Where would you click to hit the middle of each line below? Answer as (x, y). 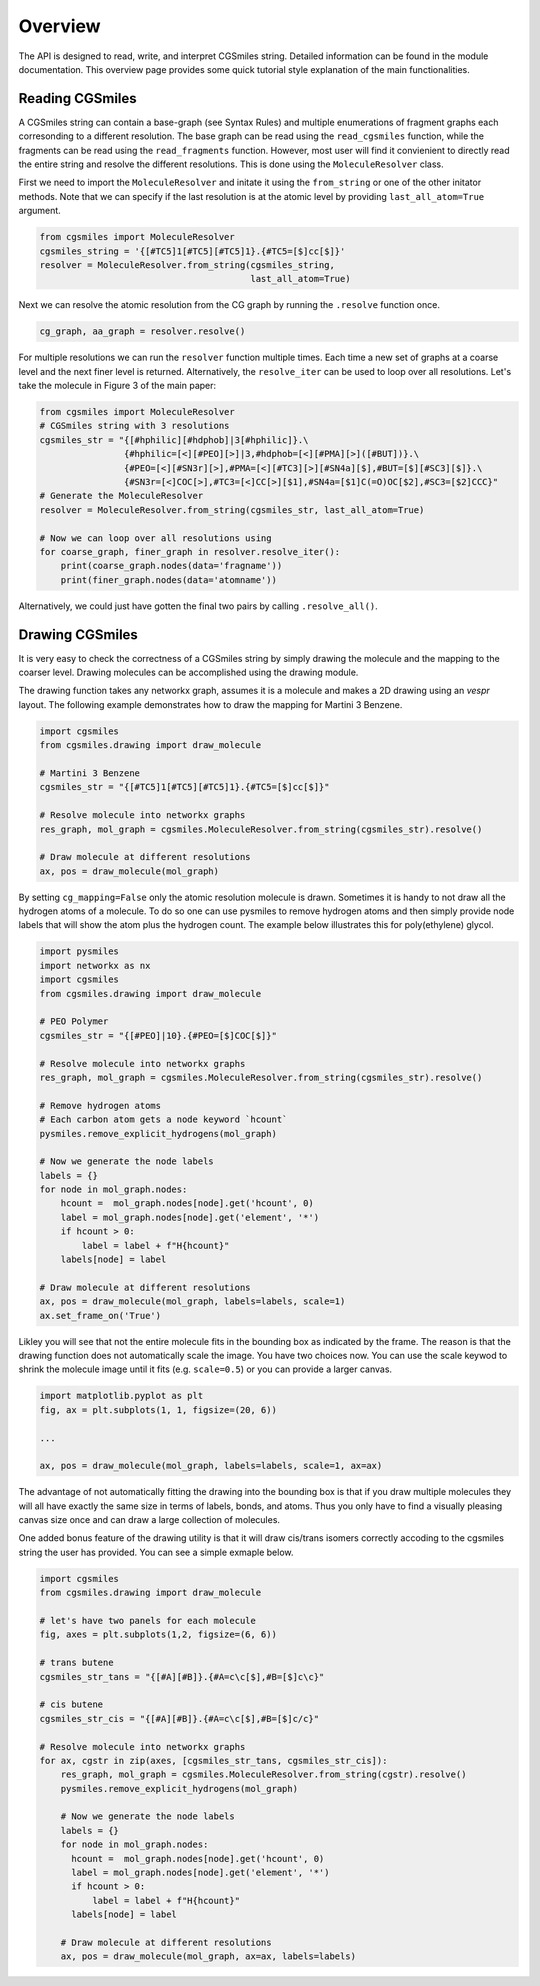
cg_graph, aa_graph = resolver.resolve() (142, 331)
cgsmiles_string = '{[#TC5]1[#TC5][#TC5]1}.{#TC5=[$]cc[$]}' (192, 251)
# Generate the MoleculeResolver (121, 496)
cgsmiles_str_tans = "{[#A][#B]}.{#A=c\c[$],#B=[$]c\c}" (182, 1676)
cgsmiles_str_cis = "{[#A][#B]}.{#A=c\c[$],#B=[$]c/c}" (179, 1718)
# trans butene (76, 1663)
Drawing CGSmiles (78, 634)
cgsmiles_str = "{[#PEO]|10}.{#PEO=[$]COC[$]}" (158, 1035)
